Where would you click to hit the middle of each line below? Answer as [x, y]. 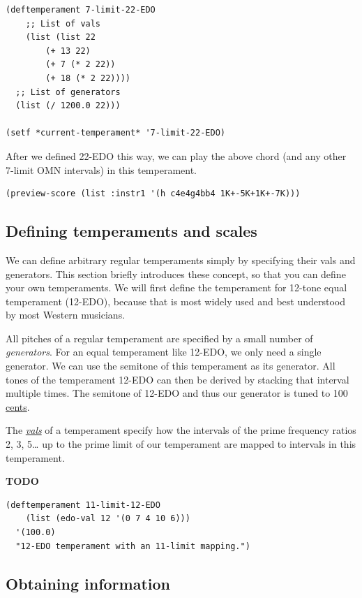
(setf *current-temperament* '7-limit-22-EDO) [115, 133]
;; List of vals [63, 23]
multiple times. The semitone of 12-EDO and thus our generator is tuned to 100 [177, 393]
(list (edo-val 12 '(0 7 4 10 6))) [108, 519]
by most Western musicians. [66, 315]
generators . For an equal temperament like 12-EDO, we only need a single [164, 352]
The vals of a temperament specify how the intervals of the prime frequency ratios [181, 430]
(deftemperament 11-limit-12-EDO [83, 505]
